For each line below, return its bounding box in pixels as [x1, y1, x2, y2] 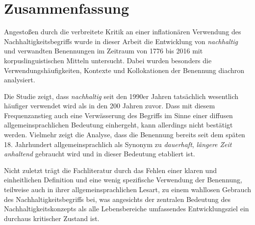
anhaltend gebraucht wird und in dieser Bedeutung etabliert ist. [4, 149, 195, 159]
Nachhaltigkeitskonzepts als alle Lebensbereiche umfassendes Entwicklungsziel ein [4, 203, 249, 214]
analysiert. [4, 75, 35, 85]
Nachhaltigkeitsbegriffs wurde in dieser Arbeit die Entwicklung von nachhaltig [4, 36, 238, 46]
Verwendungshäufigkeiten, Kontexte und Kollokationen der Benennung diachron [4, 65, 245, 75]
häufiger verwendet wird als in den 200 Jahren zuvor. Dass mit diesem [4, 100, 215, 111]
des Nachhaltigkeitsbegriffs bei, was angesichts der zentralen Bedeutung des [4, 194, 231, 204]
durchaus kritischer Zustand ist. [4, 213, 100, 223]
